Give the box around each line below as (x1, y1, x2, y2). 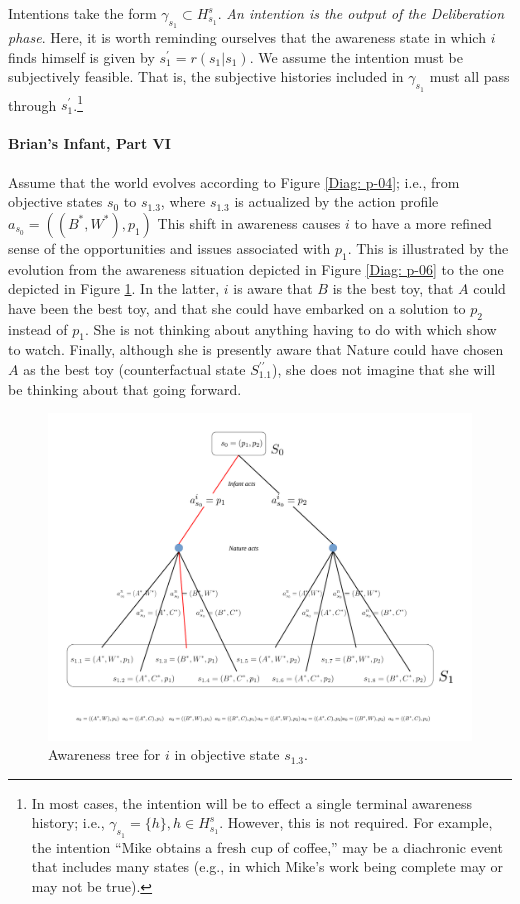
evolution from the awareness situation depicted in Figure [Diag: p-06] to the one (8, 258, 504, 279)
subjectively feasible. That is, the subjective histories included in (8, 66, 404, 87)
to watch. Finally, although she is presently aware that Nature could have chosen (8, 339, 504, 360)
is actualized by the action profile (234, 191, 439, 212)
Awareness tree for (48, 744, 161, 765)
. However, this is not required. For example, (219, 812, 493, 833)
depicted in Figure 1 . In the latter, (8, 278, 220, 299)
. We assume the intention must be (249, 46, 463, 67)
